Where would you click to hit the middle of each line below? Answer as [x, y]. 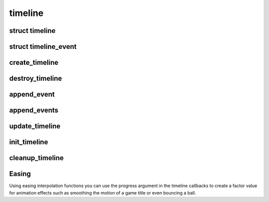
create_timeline [34, 63]
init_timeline [29, 142]
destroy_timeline [36, 79]
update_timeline [35, 126]
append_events [34, 110]
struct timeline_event [43, 47]
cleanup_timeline [37, 158]
